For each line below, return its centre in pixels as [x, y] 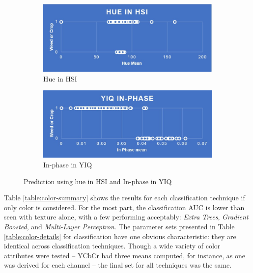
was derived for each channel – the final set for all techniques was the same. [118, 265]
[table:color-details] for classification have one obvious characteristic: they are [120, 236]
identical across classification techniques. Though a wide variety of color [112, 246]
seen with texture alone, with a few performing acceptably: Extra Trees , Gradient [126, 217]
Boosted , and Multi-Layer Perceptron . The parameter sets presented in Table [119, 227]
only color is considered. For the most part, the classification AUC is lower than [124, 207]
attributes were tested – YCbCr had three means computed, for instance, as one [125, 255]
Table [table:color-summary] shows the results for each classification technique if [125, 198]
